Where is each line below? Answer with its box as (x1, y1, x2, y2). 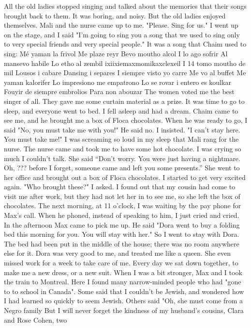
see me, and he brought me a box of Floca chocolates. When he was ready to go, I (4, 115, 248, 125)
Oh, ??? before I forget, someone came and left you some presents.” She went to (4, 163, 240, 173)
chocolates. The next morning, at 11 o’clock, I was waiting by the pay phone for (4, 200, 241, 211)
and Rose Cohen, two (4, 314, 67, 325)
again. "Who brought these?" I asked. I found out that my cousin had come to (4, 181, 236, 192)
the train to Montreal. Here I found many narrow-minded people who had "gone (4, 277, 241, 287)
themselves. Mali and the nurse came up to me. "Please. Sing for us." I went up (4, 20, 238, 30)
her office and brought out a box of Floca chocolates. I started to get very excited (4, 172, 246, 182)
